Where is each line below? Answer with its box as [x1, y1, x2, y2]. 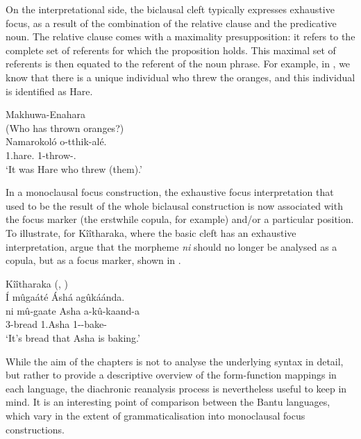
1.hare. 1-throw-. [6, 147, 76, 162]
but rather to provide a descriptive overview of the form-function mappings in [6, 367, 337, 382]
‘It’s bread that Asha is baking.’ [6, 331, 140, 345]
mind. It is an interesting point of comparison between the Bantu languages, [6, 395, 330, 409]
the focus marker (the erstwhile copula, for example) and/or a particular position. [6, 212, 354, 226]
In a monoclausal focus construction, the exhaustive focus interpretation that [6, 185, 334, 199]
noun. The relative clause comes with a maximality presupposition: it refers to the [6, 29, 355, 44]
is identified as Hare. [6, 83, 93, 98]
